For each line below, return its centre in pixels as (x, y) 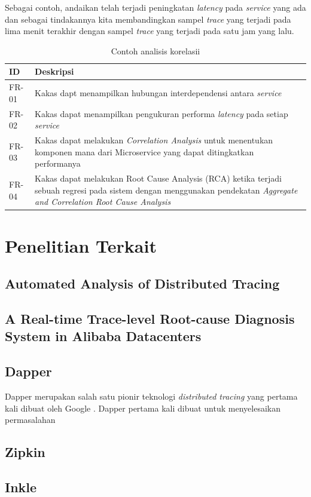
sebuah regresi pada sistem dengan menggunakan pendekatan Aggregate (166, 190)
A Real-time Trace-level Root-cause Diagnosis (150, 318)
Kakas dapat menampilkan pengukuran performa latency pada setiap (161, 113)
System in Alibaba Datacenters (103, 336)
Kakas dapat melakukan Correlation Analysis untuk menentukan (154, 140)
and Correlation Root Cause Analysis (103, 202)
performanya (58, 163)
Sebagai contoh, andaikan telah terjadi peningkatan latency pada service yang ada (155, 7)
